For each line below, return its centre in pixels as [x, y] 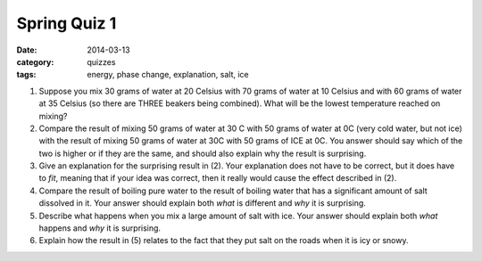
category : [35, 61]
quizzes [101, 61]
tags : [26, 75]
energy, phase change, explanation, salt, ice [168, 75]
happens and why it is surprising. [100, 228]
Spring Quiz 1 [66, 23]
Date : [27, 50]
